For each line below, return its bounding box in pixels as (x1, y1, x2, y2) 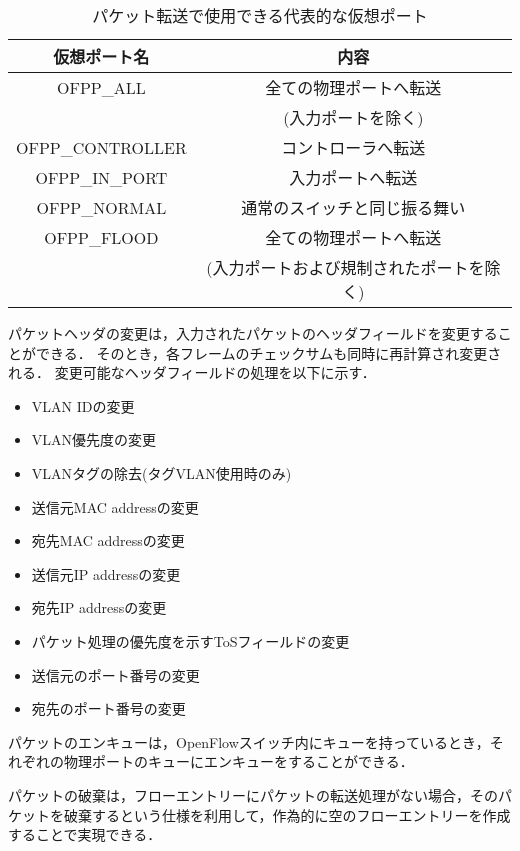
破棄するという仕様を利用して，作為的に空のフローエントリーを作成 (63, 804, 511, 825)
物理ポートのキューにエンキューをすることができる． (63, 751, 414, 772)
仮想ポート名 (53, 45, 150, 68)
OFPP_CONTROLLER (16, 135, 187, 159)
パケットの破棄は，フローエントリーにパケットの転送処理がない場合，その (8, 784, 498, 805)
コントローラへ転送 (281, 136, 426, 159)
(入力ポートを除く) (283, 106, 424, 129)
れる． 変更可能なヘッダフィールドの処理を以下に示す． (8, 362, 376, 383)
